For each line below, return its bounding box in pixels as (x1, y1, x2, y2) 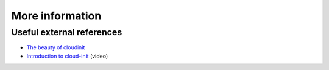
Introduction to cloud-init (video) (26, 52, 108, 60)
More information (11, 9, 102, 23)
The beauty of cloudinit (26, 44, 85, 51)
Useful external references (11, 27, 122, 38)
